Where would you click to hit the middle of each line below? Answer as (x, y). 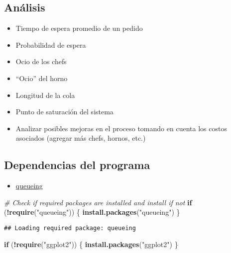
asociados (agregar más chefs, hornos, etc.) (81, 138)
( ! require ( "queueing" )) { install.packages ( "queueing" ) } (92, 212)
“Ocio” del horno (42, 78)
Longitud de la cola (45, 95)
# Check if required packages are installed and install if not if (98, 202)
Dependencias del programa (77, 165)
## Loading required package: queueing (70, 228)
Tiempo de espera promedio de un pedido (79, 28)
